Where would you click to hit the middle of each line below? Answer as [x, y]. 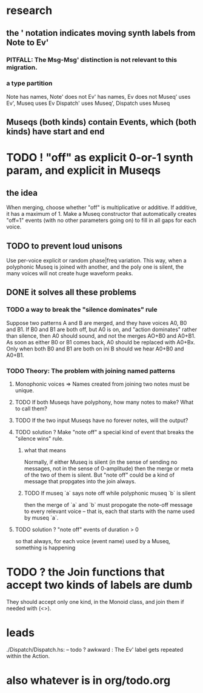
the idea [22, 192]
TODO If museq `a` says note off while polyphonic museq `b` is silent [110, 493]
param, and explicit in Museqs [84, 171]
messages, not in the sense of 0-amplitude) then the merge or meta [109, 468]
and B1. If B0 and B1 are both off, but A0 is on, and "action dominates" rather [102, 329]
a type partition [29, 84]
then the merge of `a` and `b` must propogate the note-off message [108, 504]
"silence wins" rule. [39, 438]
